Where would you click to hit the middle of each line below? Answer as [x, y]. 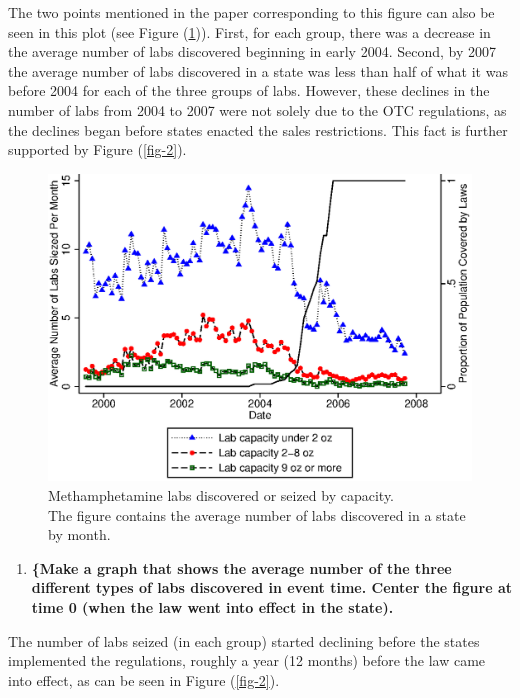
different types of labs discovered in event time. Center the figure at [271, 587]
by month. [79, 534]
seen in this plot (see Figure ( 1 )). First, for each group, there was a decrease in [249, 31]
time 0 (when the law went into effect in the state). [212, 606]
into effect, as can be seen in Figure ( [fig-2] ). [144, 679]
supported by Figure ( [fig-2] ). [97, 149]
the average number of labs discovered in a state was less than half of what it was [258, 70]
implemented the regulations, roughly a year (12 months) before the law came [247, 660]
